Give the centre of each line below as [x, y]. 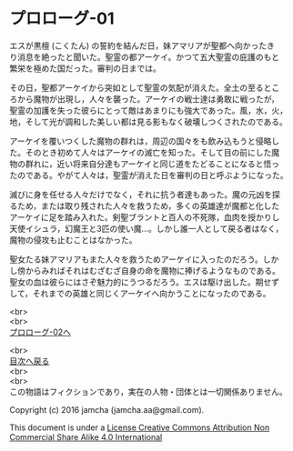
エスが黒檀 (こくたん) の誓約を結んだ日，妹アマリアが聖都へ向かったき [142, 45]
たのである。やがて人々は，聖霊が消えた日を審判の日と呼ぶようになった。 [149, 175]
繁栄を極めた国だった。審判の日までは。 [85, 68]
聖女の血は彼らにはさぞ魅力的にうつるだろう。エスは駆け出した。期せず [145, 282]
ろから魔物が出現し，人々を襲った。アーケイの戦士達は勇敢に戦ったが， [145, 99]
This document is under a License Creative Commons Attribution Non [140, 427]
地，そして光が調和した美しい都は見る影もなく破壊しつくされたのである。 [149, 121]
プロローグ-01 [62, 19]
